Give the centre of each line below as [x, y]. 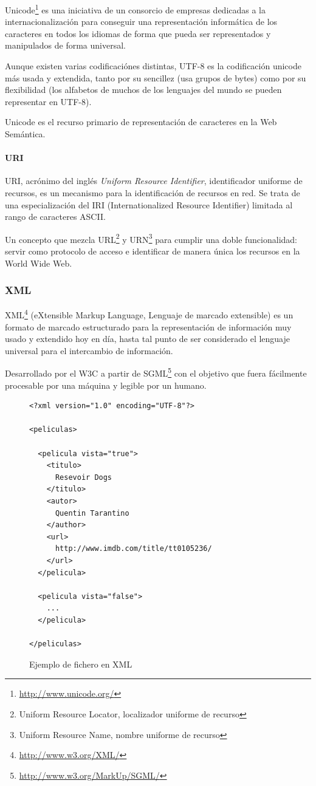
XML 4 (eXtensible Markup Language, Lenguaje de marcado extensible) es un [149, 314]
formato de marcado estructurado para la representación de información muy [148, 326]
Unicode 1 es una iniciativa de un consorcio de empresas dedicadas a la [136, 9]
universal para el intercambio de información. [89, 350]
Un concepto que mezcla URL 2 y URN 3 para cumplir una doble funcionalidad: [151, 238]
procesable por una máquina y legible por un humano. [106, 385]
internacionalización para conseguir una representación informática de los [141, 22]
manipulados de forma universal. [65, 45]
